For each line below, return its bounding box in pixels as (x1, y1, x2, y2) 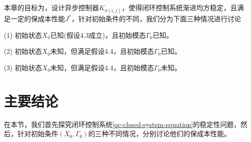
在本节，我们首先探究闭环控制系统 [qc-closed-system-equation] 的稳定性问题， (4, 119, 241, 129)
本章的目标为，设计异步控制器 (4, 2, 99, 12)
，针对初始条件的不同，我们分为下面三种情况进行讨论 (71, 14, 241, 24)
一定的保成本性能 (10, 14, 65, 24)
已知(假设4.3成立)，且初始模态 (50, 30, 146, 40)
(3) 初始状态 (4, 62, 42, 72)
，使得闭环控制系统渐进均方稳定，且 (122, 2, 237, 12)
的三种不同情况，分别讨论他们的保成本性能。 (88, 128, 231, 139)
